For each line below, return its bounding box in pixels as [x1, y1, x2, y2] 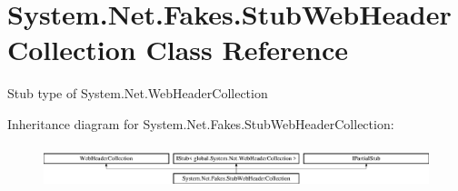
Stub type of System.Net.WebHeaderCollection [7, 84, 268, 103]
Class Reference [145, 31, 348, 68]
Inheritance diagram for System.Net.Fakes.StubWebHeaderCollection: [7, 114, 394, 133]
